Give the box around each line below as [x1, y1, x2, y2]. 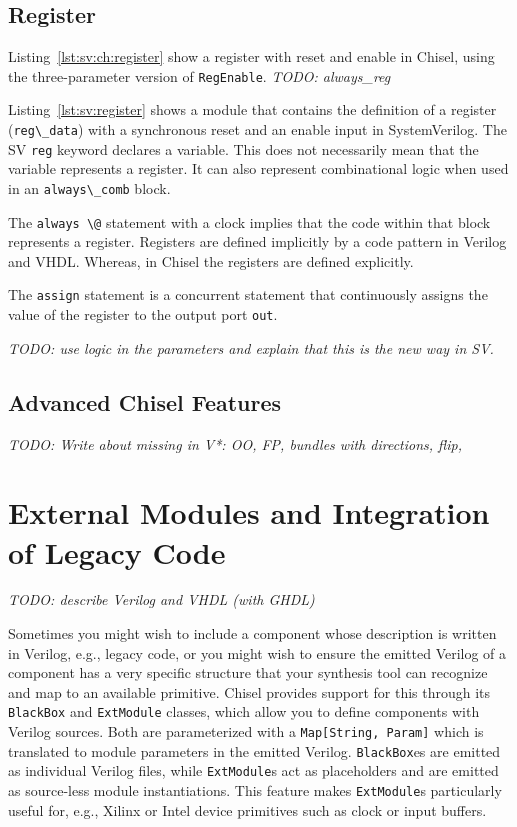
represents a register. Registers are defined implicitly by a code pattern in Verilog [8, 231, 507, 252]
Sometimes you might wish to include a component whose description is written [8, 623, 497, 644]
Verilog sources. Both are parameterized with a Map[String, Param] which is [8, 721, 484, 742]
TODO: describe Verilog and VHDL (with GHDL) [8, 589, 315, 610]
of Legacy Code [8, 531, 226, 572]
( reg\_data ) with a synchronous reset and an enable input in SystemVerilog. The [8, 119, 507, 140]
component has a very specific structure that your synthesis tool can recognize [8, 662, 488, 683]
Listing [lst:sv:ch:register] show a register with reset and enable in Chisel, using [8, 46, 495, 67]
